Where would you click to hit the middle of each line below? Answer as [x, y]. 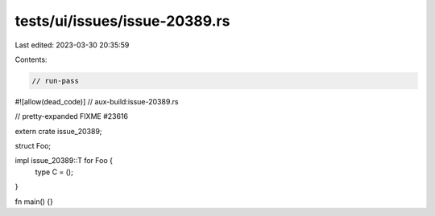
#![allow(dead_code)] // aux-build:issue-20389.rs [97, 101]
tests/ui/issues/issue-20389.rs [122, 21]
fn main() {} [34, 202]
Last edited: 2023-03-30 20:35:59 [72, 45]
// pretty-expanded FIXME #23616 [72, 116]
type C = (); [54, 172]
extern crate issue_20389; [58, 131]
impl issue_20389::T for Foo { [64, 161]
